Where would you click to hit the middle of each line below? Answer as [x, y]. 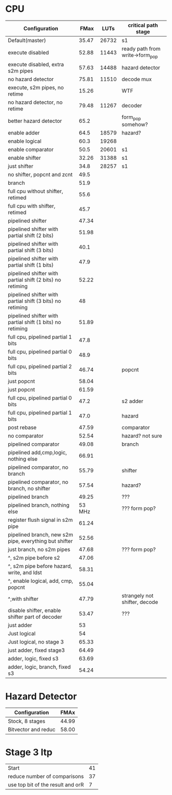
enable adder [24, 133]
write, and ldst [25, 573]
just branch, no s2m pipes [39, 550]
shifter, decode [140, 602]
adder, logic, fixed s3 [33, 659]
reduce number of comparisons [46, 777]
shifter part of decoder [35, 617]
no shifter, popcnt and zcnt [40, 175]
